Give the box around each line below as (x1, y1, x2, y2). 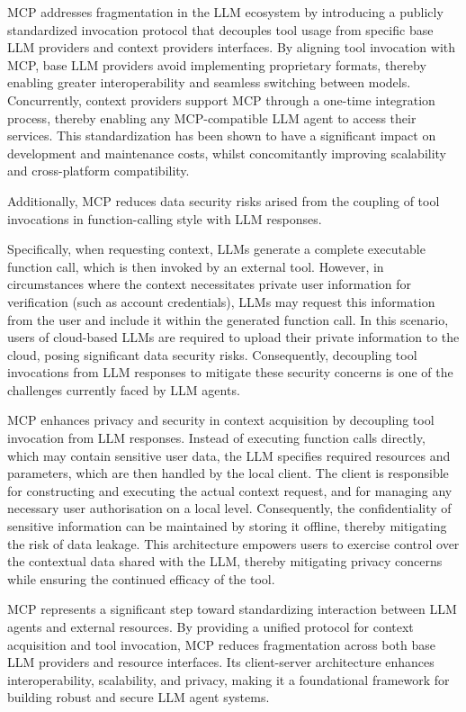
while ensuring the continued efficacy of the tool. (7, 569, 275, 588)
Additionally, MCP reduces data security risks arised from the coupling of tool (7, 191, 440, 210)
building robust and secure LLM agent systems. (7, 688, 270, 707)
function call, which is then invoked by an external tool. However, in (7, 257, 384, 275)
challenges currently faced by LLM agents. (7, 380, 240, 399)
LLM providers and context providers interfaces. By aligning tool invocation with (7, 38, 456, 57)
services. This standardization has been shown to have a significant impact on (7, 126, 436, 145)
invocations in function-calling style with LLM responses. (7, 209, 322, 228)
